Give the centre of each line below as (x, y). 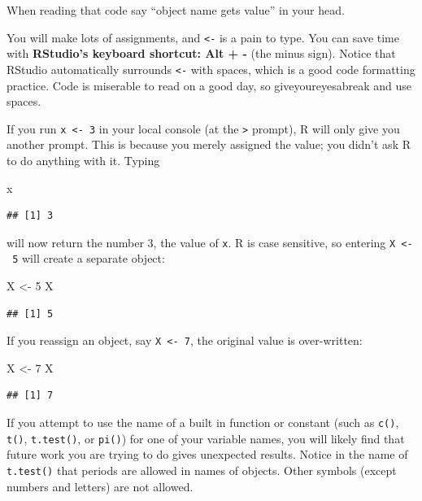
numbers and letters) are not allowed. (100, 486)
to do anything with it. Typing (83, 160)
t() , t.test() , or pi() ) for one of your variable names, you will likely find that (206, 438)
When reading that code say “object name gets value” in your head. (176, 10)
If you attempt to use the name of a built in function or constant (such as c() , (203, 423)
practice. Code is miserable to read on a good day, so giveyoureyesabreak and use (209, 85)
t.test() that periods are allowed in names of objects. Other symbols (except (202, 470)
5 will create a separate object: (89, 258)
